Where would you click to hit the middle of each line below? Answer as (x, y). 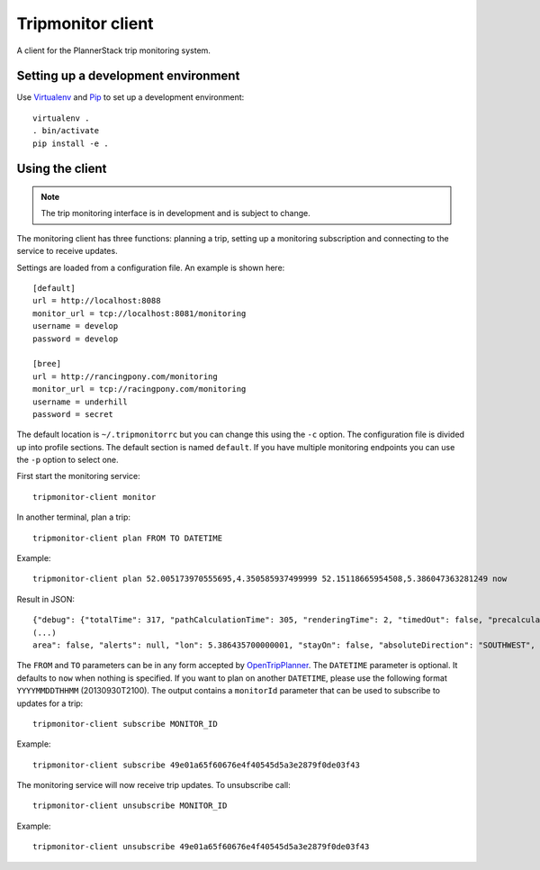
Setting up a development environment (128, 76)
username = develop (76, 326)
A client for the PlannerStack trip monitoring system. (114, 50)
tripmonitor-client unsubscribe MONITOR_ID (130, 806)
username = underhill (80, 402)
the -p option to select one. (67, 460)
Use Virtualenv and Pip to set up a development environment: (130, 97)
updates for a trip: (50, 703)
